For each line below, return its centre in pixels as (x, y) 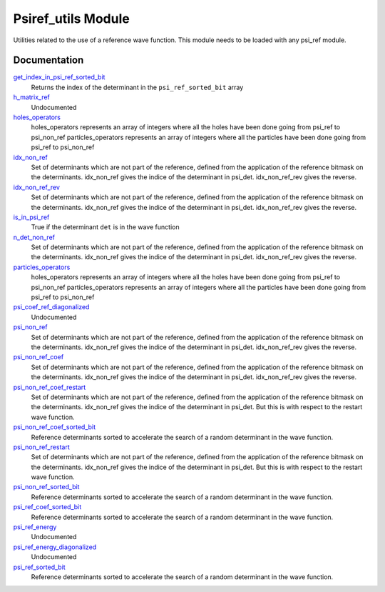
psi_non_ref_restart (42, 447)
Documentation (48, 60)
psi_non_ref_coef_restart (50, 387)
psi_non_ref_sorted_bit (46, 487)
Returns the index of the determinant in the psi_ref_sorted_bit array (137, 87)
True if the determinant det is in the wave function (105, 227)
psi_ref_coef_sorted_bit (47, 507)
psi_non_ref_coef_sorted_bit (55, 427)
